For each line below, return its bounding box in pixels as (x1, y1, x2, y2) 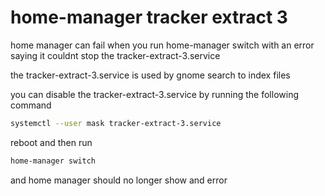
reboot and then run (10, 136, 93, 148)
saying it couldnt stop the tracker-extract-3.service (10, 49, 221, 61)
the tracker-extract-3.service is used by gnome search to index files (10, 69, 291, 81)
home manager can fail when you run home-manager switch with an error (10, 39, 315, 51)
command (10, 99, 52, 111)
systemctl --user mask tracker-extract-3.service (10, 118, 222, 128)
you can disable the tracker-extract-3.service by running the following (10, 88, 300, 100)
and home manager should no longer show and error (10, 174, 228, 186)
